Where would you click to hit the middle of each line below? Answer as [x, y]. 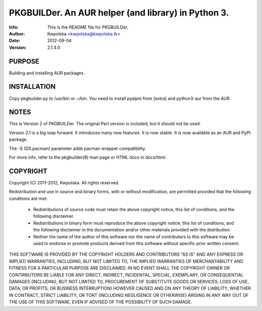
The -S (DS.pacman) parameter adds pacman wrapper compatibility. [78, 148]
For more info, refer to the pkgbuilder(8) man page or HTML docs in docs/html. [88, 157]
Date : [15, 41]
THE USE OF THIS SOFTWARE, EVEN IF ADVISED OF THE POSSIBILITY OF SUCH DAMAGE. [101, 302]
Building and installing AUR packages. [47, 73]
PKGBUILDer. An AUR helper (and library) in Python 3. [119, 13]
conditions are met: [28, 198]
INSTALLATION [32, 87]
